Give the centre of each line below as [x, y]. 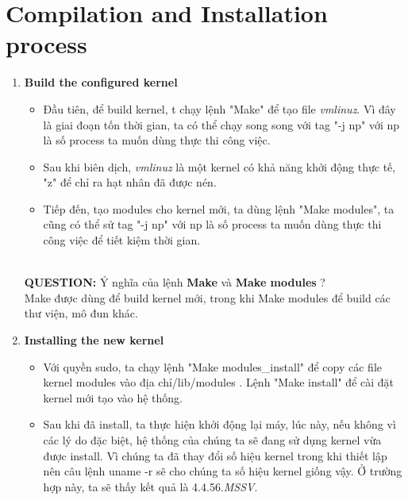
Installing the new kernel [94, 340]
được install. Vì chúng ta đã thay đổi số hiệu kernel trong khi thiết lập [215, 455]
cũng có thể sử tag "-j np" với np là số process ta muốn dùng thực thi [212, 224]
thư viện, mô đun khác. [81, 313]
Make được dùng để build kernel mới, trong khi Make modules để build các [207, 297]
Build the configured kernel [101, 82]
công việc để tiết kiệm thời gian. [122, 240]
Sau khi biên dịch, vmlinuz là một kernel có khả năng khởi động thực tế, [219, 166]
